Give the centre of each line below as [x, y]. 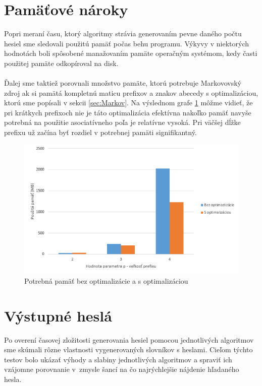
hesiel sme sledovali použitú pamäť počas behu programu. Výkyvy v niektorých [126, 43]
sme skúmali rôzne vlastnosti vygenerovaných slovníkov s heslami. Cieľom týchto [128, 349]
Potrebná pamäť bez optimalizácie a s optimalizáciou [106, 280]
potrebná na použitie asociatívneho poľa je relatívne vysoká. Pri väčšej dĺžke [122, 122]
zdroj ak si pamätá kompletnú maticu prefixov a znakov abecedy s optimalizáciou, [131, 92]
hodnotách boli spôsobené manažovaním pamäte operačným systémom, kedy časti [131, 53]
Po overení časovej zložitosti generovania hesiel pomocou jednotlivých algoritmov [129, 339]
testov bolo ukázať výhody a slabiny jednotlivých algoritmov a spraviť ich [118, 359]
